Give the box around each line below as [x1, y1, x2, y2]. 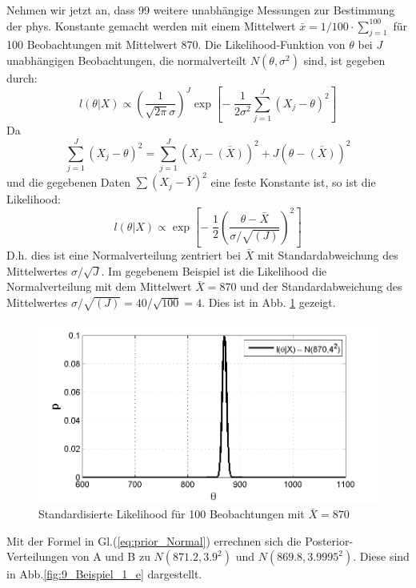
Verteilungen [6, 548, 69, 565]
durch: [6, 69, 38, 86]
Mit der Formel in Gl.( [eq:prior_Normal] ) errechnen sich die [6, 532, 302, 549]
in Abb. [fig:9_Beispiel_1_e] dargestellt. [6, 566, 202, 582]
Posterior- [305, 532, 354, 549]
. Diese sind [353, 548, 410, 565]
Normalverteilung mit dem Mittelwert [6, 278, 192, 295]
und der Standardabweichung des [240, 278, 402, 295]
